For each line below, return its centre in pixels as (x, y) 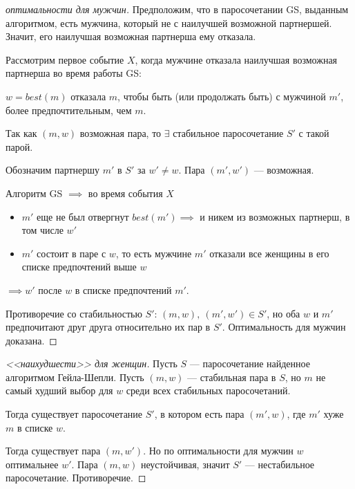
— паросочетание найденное (250, 363)
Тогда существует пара (53, 451)
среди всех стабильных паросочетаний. (208, 390)
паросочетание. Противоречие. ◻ (76, 478)
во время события (125, 193)
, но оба (284, 313)
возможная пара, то (121, 133)
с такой (314, 133)
